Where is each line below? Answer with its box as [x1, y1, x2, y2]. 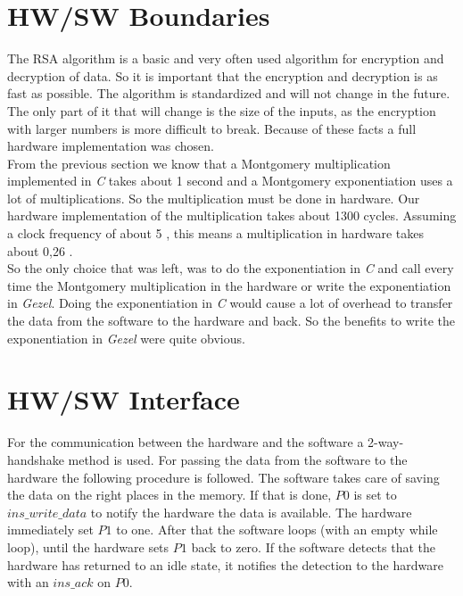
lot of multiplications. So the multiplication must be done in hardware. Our [7, 188, 420, 207]
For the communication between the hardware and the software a [7, 433, 364, 451]
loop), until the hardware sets [7, 537, 169, 556]
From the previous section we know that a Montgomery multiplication [7, 153, 391, 172]
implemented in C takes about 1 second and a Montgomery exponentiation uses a [7, 171, 453, 190]
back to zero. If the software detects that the [191, 537, 435, 556]
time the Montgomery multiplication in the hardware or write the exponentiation [7, 276, 451, 294]
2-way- [368, 433, 404, 451]
